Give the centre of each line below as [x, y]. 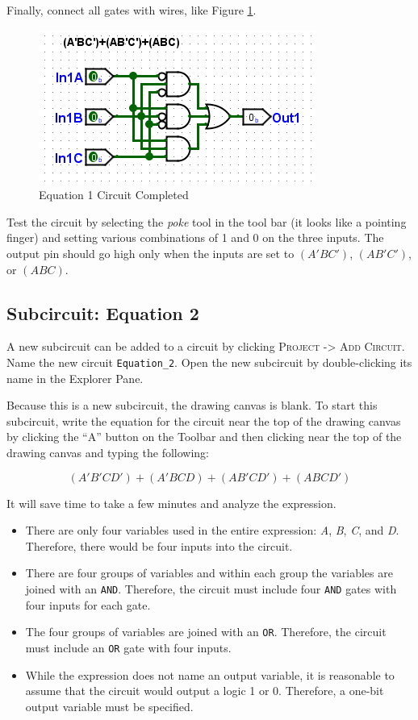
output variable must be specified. [109, 706]
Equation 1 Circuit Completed [114, 195]
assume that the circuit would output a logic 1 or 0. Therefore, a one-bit [205, 691]
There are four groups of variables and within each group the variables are [209, 573]
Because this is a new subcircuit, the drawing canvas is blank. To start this [192, 405]
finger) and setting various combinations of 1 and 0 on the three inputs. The [195, 237]
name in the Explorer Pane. [75, 378]
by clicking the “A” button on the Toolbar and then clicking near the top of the [204, 437]
